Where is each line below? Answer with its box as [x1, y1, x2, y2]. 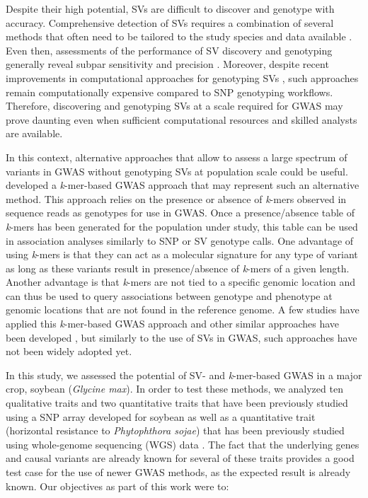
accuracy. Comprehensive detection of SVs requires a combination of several [6, 15, 334, 30]
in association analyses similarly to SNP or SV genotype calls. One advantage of [6, 233, 354, 248]
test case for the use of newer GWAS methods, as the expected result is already [6, 465, 351, 479]
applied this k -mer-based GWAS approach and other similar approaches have [6, 316, 340, 331]
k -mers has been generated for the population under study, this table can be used [6, 219, 358, 233]
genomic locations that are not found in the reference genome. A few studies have [6, 302, 360, 317]
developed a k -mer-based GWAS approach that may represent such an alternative [6, 178, 360, 192]
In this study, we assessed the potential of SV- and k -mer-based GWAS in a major [6, 367, 362, 382]
